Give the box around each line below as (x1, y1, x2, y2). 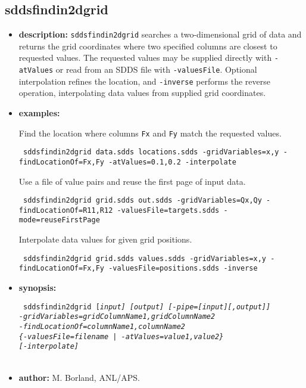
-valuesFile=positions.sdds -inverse (108, 264, 258, 273)
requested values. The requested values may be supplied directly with (18, 51, 272, 64)
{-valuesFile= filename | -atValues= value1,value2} (18, 332, 224, 341)
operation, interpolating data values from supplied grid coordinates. (18, 86, 266, 99)
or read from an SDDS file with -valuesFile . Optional (55, 63, 257, 76)
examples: (18, 107, 60, 119)
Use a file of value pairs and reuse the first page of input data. (18, 175, 246, 187)
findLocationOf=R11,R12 (18, 206, 113, 215)
